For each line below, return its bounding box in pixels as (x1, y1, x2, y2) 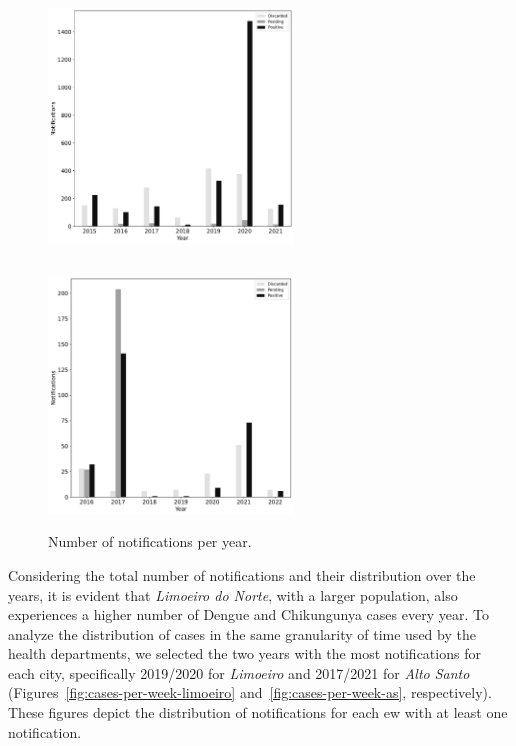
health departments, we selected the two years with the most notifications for (8, 643, 481, 664)
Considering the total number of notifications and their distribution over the (8, 564, 476, 585)
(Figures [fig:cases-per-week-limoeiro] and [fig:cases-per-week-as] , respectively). (8, 682, 492, 703)
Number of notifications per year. (48, 531, 252, 552)
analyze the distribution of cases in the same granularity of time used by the (8, 623, 476, 644)
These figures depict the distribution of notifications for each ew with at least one (8, 702, 508, 723)
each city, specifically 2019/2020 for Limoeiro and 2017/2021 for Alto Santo (8, 662, 470, 683)
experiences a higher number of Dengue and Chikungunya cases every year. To (8, 604, 489, 625)
